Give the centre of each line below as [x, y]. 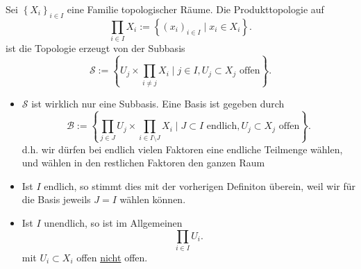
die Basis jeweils [56, 199]
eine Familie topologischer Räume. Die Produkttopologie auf [195, 9]
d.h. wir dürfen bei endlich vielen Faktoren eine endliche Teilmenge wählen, [182, 149]
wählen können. [153, 199]
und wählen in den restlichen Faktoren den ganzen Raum [143, 163]
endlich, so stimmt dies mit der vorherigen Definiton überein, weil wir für [200, 185]
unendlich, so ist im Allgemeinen [113, 223]
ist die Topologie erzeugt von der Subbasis [95, 48]
